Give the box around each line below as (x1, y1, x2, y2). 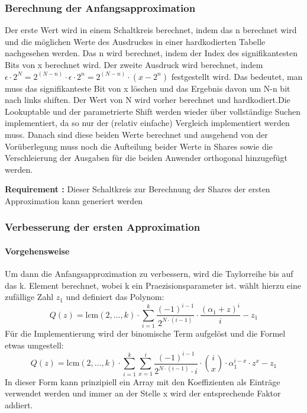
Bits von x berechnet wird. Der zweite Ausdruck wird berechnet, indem (5, 59, 263, 70)
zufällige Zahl (5, 291, 54, 303)
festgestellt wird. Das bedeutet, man (171, 70, 303, 82)
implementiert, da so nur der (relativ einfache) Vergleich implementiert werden (5, 117, 290, 129)
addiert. (5, 398, 33, 411)
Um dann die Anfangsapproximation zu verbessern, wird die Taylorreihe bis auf (5, 267, 293, 280)
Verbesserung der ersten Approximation (5, 220, 201, 234)
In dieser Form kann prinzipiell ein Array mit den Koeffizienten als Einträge (5, 375, 280, 388)
